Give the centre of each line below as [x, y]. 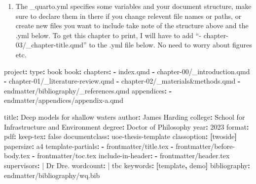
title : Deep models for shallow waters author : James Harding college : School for [125, 116]
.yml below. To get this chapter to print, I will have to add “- [108, 35]
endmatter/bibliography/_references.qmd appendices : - [88, 90]
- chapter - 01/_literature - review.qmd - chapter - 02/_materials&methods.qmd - [122, 81]
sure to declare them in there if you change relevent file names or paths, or [128, 16]
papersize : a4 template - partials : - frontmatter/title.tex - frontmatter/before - [120, 146]
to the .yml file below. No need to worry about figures [170, 45]
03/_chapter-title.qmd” [51, 45]
